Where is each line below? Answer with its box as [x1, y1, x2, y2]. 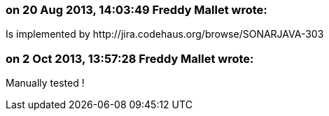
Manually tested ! [6, 77, 85, 89]
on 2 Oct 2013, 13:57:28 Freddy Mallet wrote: [6, 51, 254, 66]
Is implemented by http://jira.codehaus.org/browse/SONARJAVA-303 [6, 28, 324, 41]
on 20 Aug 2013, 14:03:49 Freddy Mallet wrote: [6, 3, 267, 17]
